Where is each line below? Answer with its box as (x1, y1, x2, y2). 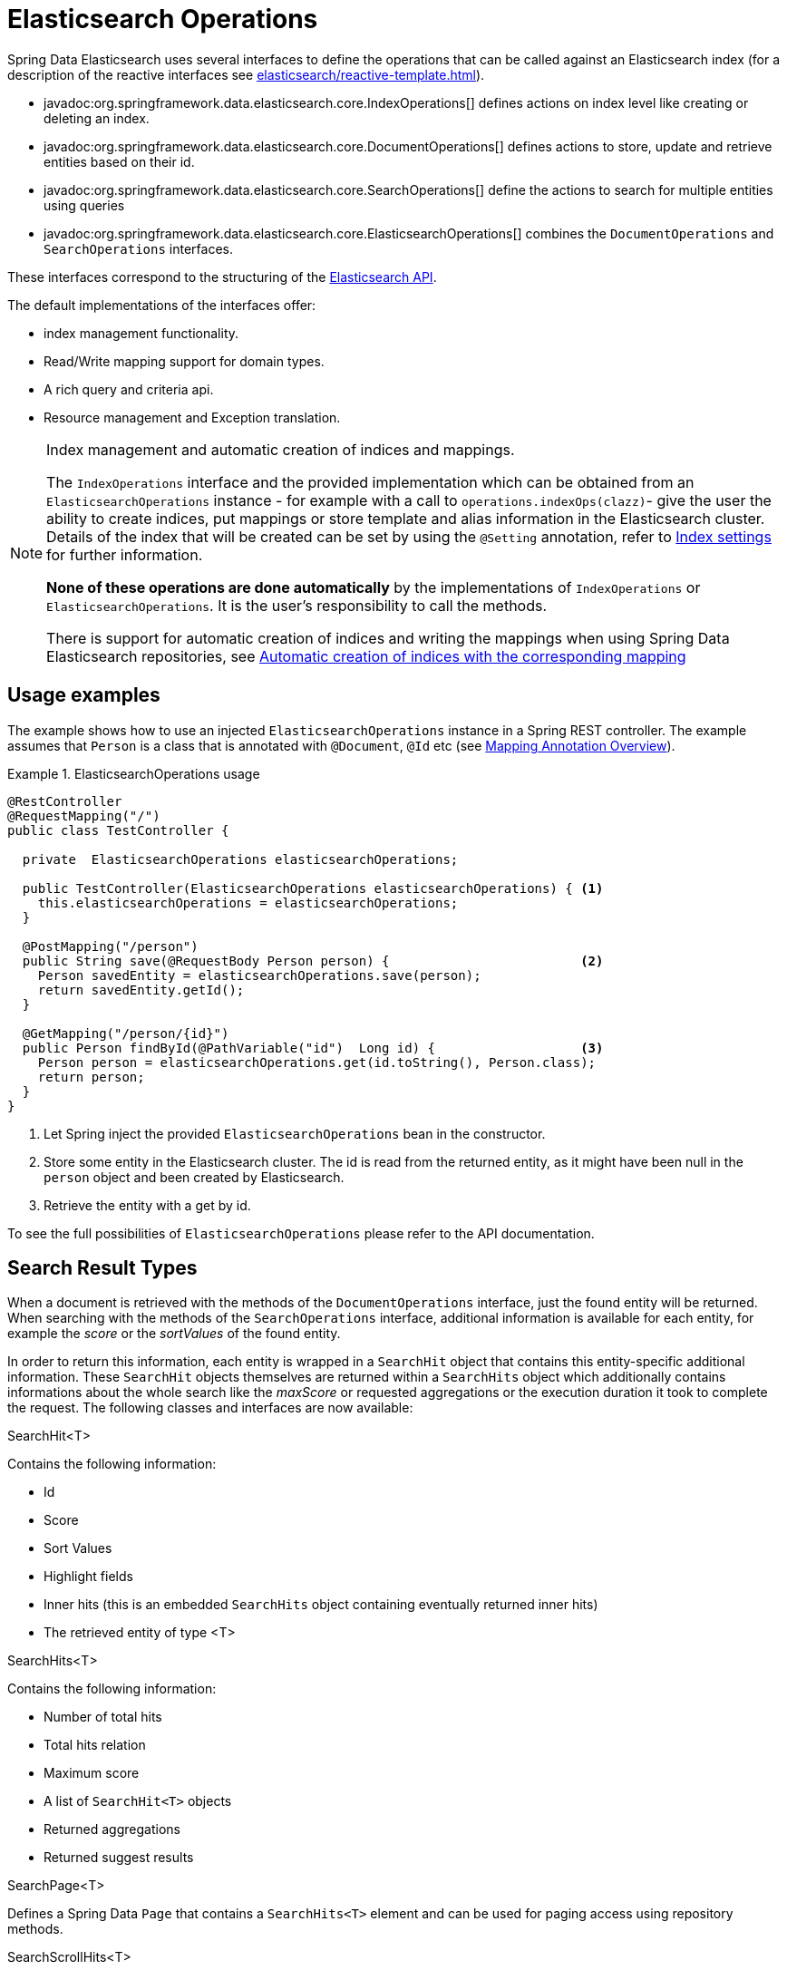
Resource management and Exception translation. (44, 409, 341, 425)
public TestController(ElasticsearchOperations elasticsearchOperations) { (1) (22, 880, 604, 896)
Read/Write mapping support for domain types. (44, 353, 325, 369)
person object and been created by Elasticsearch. (44, 1169, 345, 1185)
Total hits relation (44, 1737, 146, 1753)
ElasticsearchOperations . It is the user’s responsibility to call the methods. (46, 596, 548, 615)
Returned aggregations (44, 1821, 180, 1838)
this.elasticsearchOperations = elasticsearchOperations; (37, 895, 459, 910)
